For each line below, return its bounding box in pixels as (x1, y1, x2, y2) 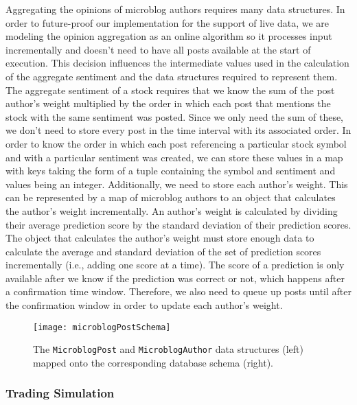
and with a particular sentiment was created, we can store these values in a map (5, 150, 343, 164)
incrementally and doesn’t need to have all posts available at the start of (5, 42, 311, 56)
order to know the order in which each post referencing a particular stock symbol (5, 136, 347, 150)
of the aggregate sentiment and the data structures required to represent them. (5, 69, 338, 83)
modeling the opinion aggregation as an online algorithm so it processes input (5, 29, 332, 43)
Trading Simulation (5, 384, 115, 402)
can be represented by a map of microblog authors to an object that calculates (5, 190, 336, 205)
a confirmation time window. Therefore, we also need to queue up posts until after (5, 284, 352, 299)
